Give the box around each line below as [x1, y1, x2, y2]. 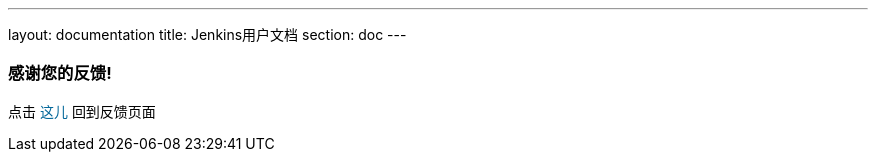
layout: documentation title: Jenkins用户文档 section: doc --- [8, 26, 407, 43]
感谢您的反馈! [8, 63, 112, 84]
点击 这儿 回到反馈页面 [8, 102, 156, 120]
